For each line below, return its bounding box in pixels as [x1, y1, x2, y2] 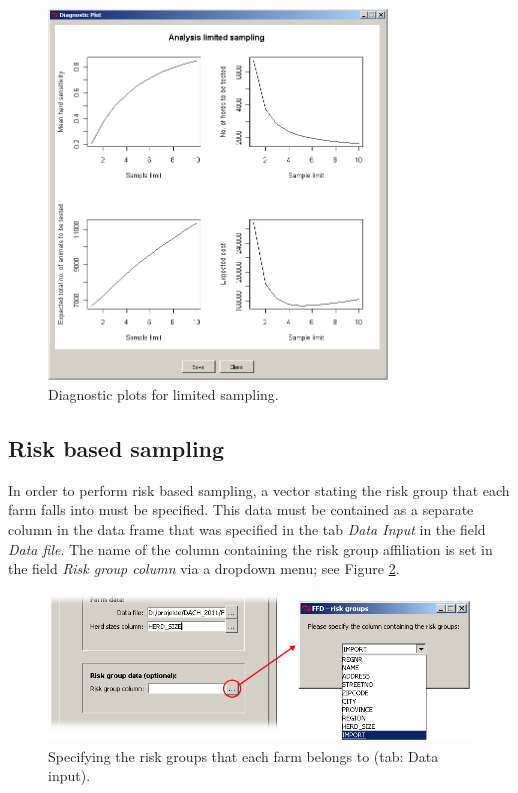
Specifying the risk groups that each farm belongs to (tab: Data [48, 745, 439, 766]
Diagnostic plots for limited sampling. [48, 384, 279, 405]
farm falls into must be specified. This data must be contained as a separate [8, 499, 474, 520]
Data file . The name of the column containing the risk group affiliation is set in [8, 538, 493, 559]
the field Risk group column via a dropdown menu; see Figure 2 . [8, 558, 400, 579]
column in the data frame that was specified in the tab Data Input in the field [8, 519, 486, 539]
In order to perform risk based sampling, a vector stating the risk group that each [8, 479, 510, 500]
